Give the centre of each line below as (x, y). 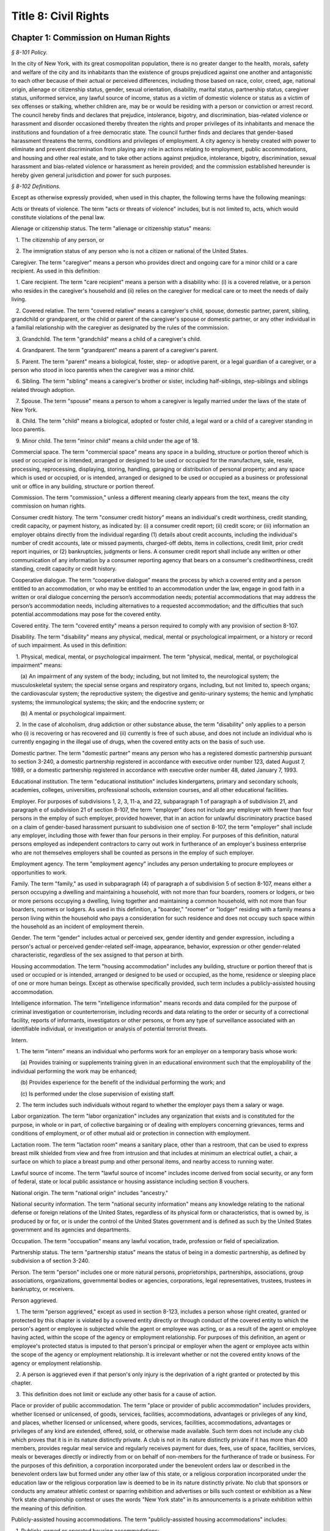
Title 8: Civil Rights (60, 16)
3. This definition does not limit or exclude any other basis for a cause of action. (116, 1394)
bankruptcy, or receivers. (43, 1289)
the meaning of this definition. (49, 1508)
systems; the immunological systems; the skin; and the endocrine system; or (108, 702)
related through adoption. (43, 389)
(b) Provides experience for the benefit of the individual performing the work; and (123, 1082)
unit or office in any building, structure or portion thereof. (83, 486)
